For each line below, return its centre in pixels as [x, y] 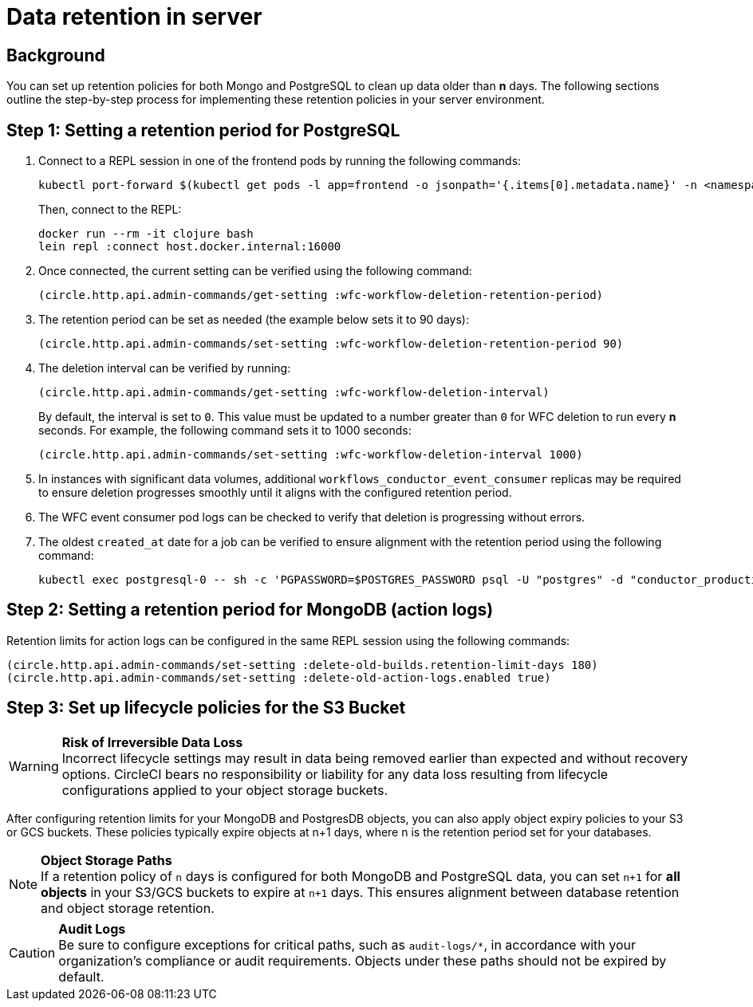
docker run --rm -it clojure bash [146, 234]
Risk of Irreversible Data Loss [152, 742]
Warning [34, 766]
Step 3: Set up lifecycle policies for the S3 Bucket [206, 708]
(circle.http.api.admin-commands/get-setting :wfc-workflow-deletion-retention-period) [321, 295]
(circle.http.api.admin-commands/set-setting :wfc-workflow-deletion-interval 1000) [311, 455]
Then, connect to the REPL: [110, 210]
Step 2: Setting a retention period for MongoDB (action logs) [250, 610]
